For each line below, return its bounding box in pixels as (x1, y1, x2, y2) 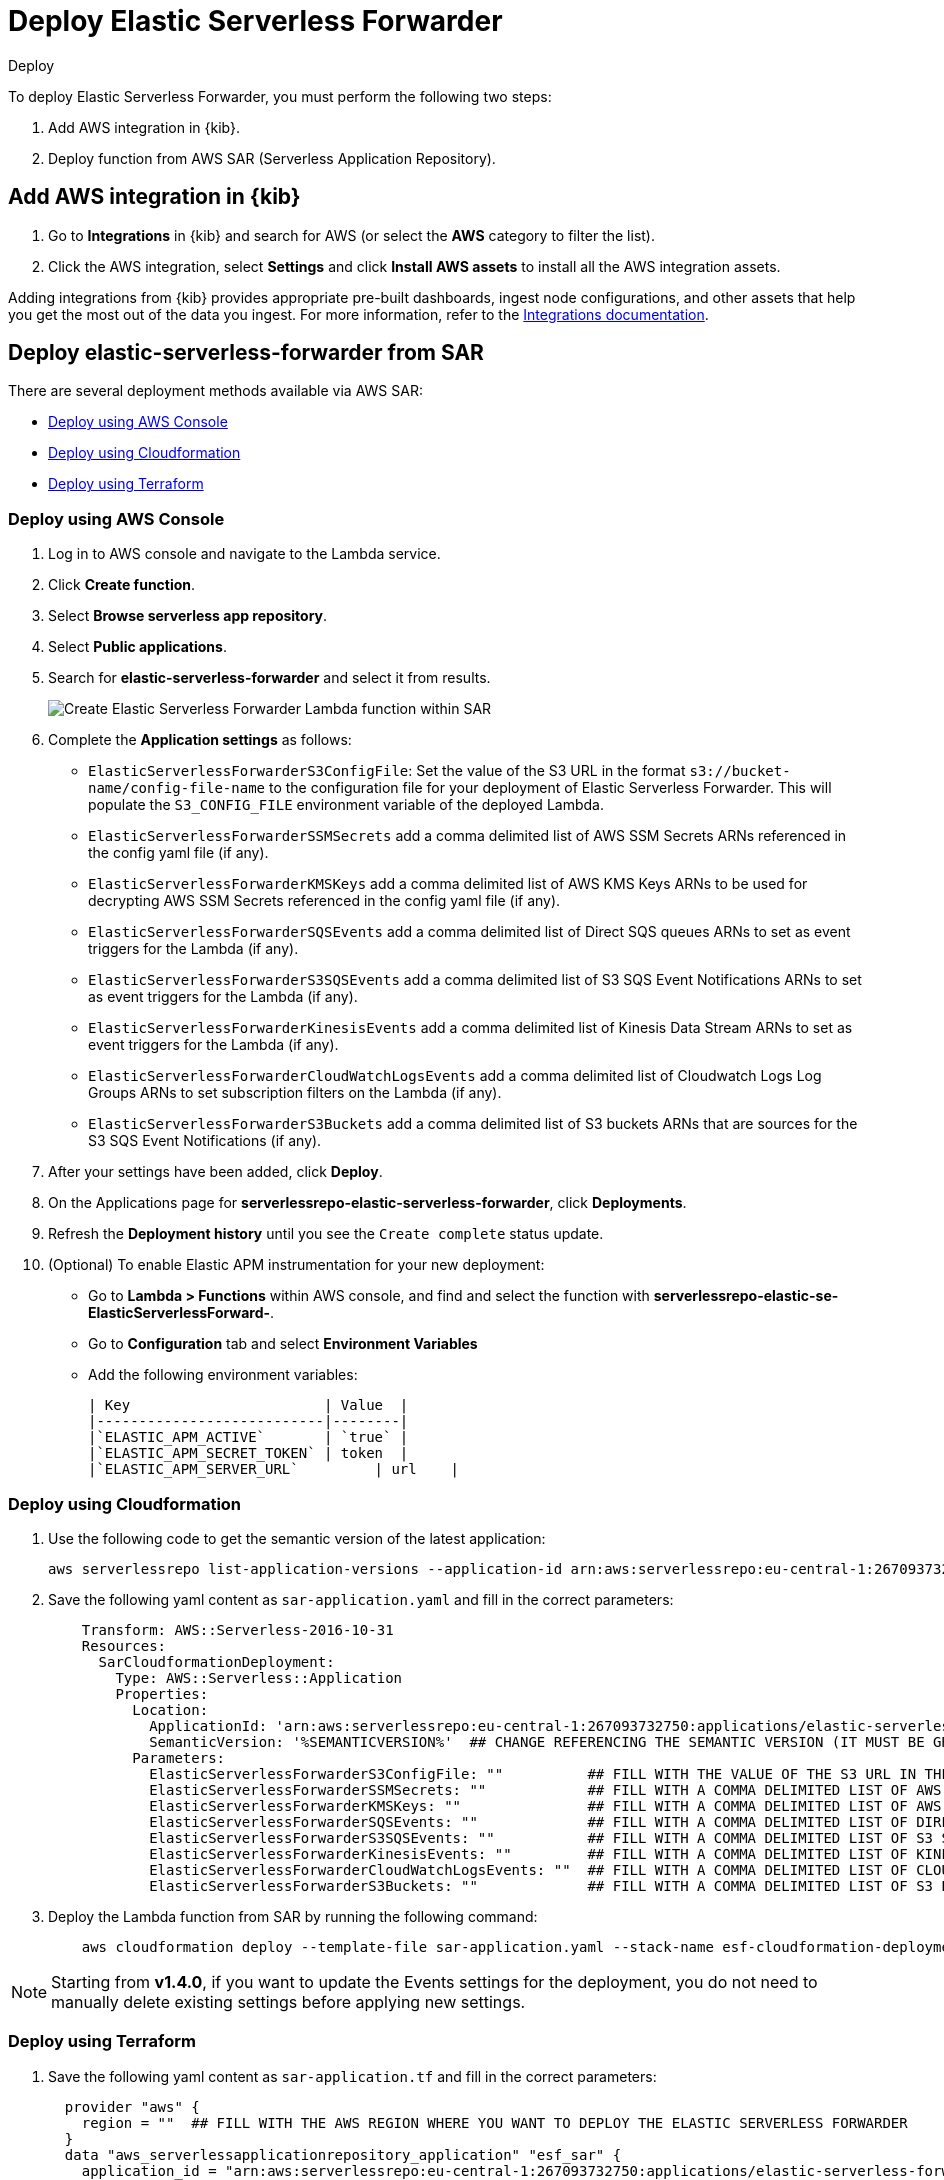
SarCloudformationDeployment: (98, 1653, 335, 1670)
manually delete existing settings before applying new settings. (51, 1991, 526, 2012)
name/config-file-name (88, 780, 266, 797)
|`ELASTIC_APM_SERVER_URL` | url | (88, 1461, 459, 1478)
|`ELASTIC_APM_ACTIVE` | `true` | (88, 1429, 409, 1446)
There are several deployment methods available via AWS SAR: (8, 382, 423, 400)
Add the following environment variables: (88, 1366, 358, 1384)
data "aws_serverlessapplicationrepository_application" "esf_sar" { (64, 2146, 622, 2163)
